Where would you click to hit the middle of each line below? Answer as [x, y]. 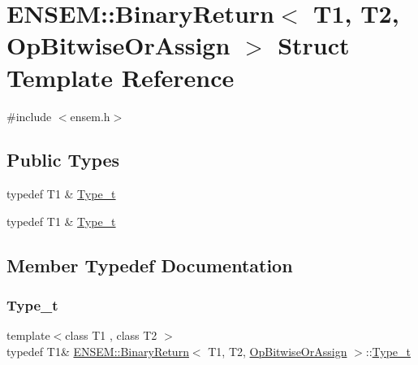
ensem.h [90, 116]
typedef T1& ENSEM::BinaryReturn [98, 352]
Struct [314, 45]
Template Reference [121, 77]
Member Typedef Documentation [150, 265]
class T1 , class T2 [111, 335]
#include [29, 116]
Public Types [63, 160]
